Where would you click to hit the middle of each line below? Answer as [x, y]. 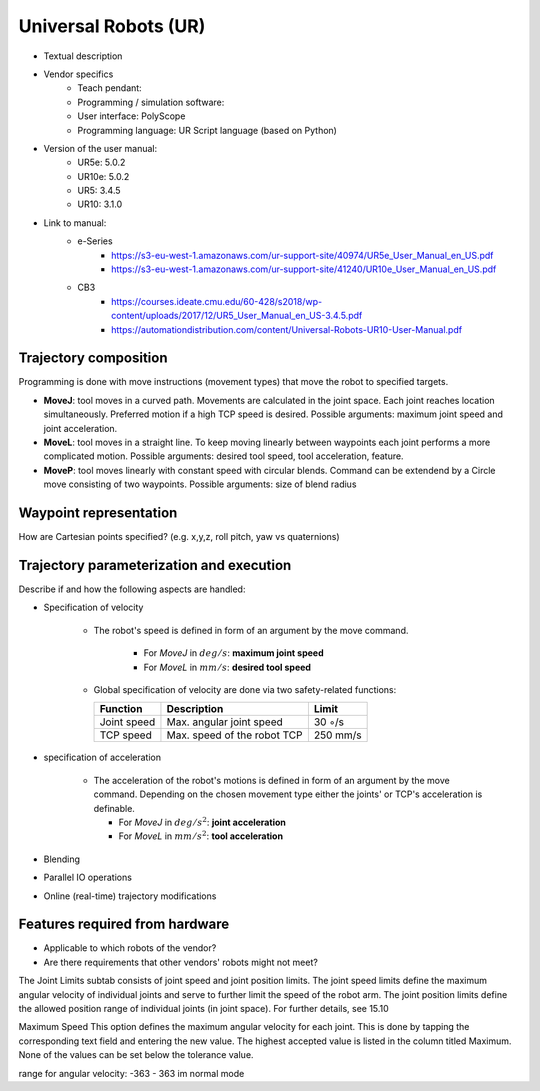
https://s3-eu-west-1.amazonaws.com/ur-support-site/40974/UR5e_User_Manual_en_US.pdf [302, 255]
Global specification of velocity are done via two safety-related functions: [245, 689]
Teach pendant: [109, 88]
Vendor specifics [78, 74]
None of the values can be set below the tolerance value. [136, 1055]
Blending [61, 859]
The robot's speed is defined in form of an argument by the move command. [251, 630]
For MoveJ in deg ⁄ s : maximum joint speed [233, 653]
